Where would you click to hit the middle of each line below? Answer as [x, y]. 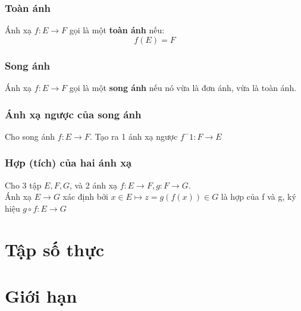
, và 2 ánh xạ [93, 185]
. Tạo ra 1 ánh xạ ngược [134, 136]
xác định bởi [85, 197]
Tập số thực [55, 249]
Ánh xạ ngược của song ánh [73, 114]
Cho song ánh [30, 136]
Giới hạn [41, 296]
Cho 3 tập [23, 185]
